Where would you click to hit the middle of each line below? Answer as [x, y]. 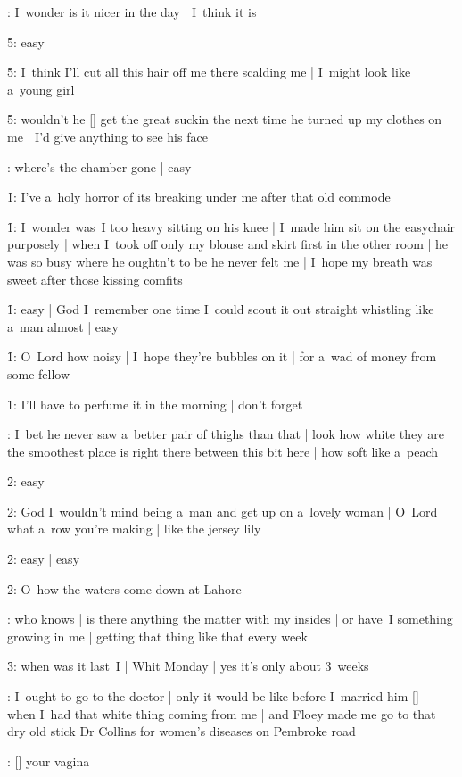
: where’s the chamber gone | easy [99, 166]
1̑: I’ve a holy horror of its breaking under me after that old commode [199, 197]
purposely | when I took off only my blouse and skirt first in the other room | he [228, 244]
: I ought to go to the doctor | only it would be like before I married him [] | [217, 696]
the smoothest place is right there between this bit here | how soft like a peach [223, 451]
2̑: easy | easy [44, 559]
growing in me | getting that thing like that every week [157, 636]
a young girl [41, 89]
